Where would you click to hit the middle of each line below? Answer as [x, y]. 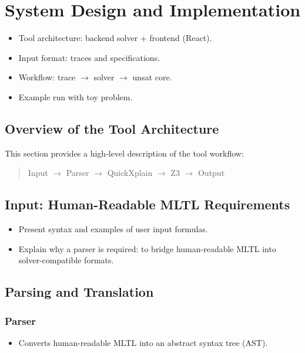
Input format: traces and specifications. [89, 57]
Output [211, 173]
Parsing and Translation [79, 292]
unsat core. [152, 77]
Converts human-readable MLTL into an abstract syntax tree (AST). [143, 342]
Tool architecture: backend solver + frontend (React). [115, 38]
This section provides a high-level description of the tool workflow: [124, 153]
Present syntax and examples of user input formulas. [113, 229]
